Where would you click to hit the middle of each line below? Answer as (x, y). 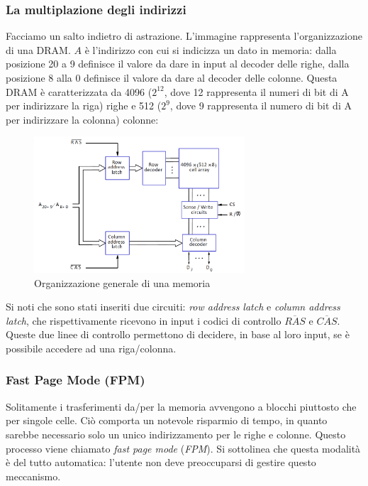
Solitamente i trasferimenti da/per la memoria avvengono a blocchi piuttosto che (181, 406)
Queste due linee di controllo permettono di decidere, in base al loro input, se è (178, 334)
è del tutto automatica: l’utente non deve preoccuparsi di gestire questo (161, 462)
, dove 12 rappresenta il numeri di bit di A (256, 91)
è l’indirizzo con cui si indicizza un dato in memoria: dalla (211, 49)
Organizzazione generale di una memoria (122, 282)
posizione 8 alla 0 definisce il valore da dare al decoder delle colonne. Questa (172, 77)
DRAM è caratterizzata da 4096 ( (79, 91)
